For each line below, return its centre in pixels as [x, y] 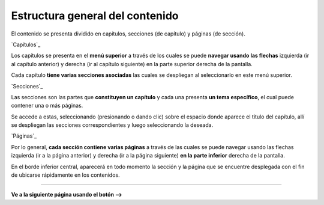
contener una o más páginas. [47, 106]
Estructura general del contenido [95, 16]
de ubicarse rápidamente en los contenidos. [65, 175]
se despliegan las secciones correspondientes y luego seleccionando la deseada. [112, 125]
